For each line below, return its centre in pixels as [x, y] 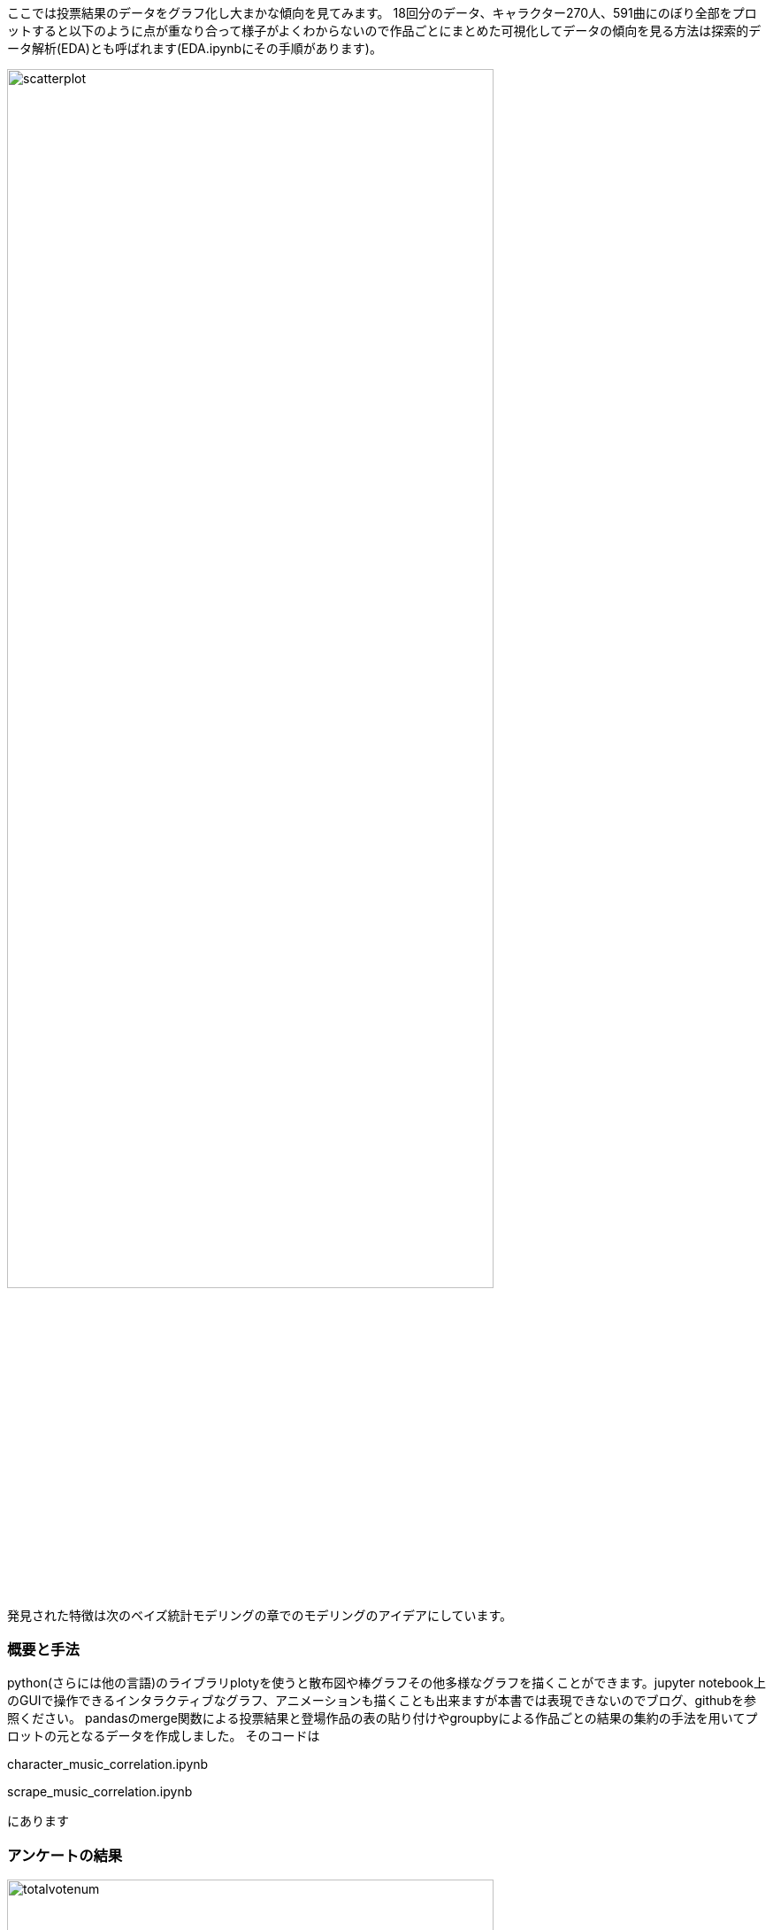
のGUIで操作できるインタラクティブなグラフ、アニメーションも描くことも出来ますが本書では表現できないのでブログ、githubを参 [382, 1701]
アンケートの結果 [65, 1855]
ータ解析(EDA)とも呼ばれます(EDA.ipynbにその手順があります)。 [195, 48]
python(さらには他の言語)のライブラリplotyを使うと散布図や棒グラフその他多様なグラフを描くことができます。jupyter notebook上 [386, 1683]
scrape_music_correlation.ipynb [100, 1792]
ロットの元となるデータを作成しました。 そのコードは [164, 1736]
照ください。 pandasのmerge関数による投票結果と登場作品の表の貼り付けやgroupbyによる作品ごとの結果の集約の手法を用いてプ [383, 1718]
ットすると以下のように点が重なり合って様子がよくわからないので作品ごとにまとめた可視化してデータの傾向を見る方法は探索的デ [384, 31]
